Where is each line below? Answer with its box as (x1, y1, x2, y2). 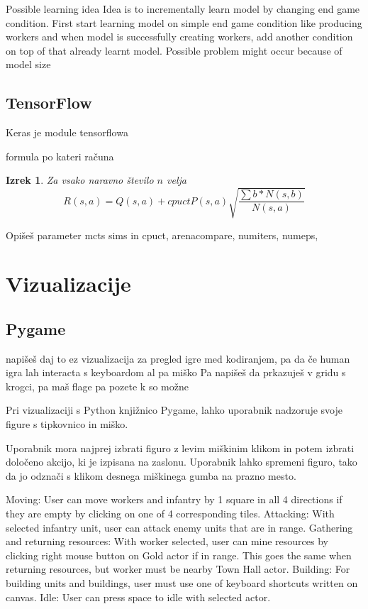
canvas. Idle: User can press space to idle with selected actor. (6, 589, 271, 604)
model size (6, 57, 51, 72)
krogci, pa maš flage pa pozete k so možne (6, 378, 189, 393)
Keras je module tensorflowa (6, 125, 128, 140)
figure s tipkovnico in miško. (6, 417, 128, 432)
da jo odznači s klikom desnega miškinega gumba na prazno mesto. (6, 468, 296, 483)
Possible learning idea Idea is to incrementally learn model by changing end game (6, 1, 360, 16)
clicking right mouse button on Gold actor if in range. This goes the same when (6, 547, 352, 562)
